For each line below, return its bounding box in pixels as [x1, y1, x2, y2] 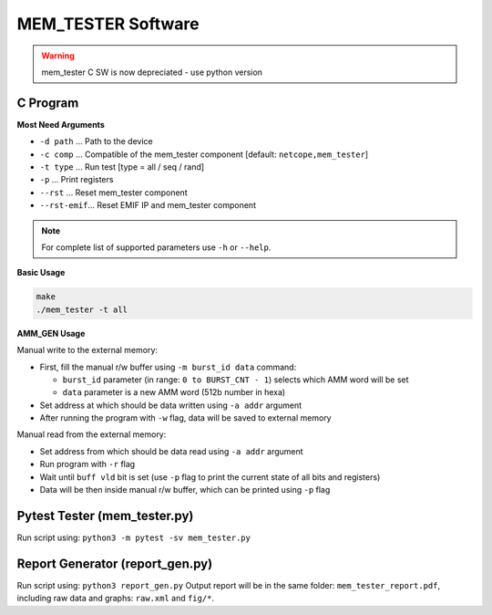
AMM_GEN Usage [16, 328, 86, 339]
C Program [16, 95, 79, 110]
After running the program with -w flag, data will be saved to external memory [39, 412, 332, 423]
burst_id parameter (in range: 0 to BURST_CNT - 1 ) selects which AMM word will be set [62, 374, 409, 385]
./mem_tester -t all [36, 304, 128, 315]
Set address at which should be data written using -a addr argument [39, 400, 302, 411]
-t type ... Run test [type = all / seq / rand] [39, 162, 205, 172]
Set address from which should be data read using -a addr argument [39, 445, 304, 456]
